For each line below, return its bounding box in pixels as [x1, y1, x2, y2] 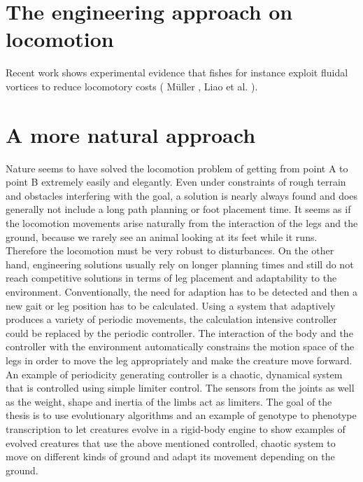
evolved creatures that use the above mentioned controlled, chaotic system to [6, 435, 336, 450]
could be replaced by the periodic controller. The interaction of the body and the [6, 325, 353, 340]
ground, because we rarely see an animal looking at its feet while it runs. [6, 229, 318, 244]
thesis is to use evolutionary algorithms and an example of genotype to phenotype [6, 408, 357, 422]
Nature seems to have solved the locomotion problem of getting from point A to [6, 160, 348, 175]
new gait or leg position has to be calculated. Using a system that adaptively [6, 298, 336, 312]
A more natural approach [6, 120, 256, 149]
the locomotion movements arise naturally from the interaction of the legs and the [6, 216, 358, 230]
